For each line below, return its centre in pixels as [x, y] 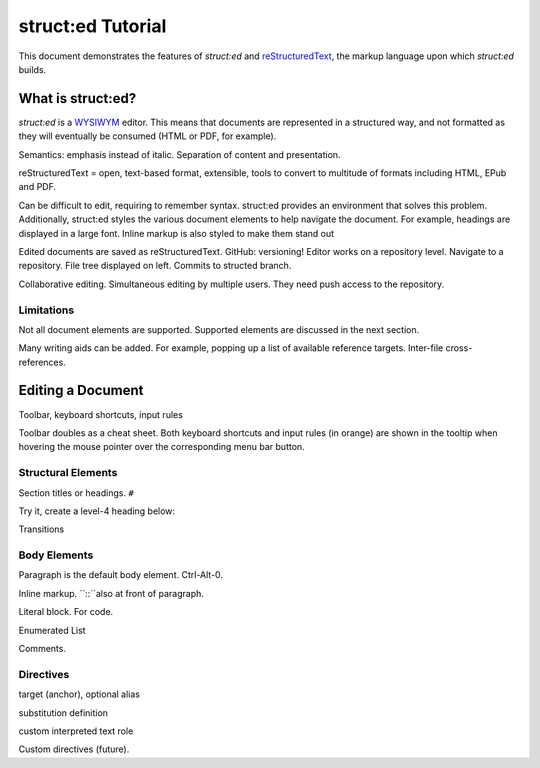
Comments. [42, 648]
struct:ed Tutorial [92, 26]
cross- [459, 348]
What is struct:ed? [77, 98]
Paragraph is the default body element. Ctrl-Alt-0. [121, 575]
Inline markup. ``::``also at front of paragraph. [111, 593]
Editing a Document [81, 390]
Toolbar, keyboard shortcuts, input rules [101, 414]
